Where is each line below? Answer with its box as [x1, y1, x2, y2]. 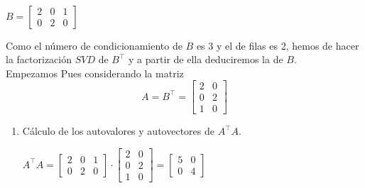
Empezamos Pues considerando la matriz [6, 65, 184, 80]
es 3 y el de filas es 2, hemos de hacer [196, 38, 359, 52]
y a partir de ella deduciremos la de [129, 52, 283, 67]
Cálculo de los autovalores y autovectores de [22, 123, 214, 138]
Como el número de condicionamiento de [6, 38, 182, 52]
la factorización [6, 52, 72, 67]
